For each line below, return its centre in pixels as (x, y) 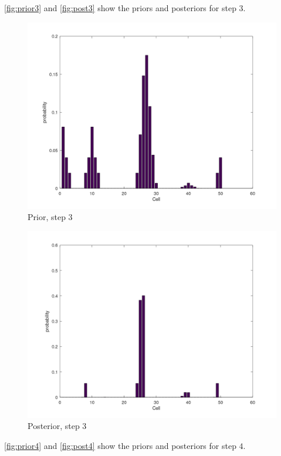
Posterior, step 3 (57, 426)
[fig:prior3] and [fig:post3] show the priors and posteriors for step (120, 8)
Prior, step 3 (50, 217)
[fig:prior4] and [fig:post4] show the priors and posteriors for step (120, 445)
